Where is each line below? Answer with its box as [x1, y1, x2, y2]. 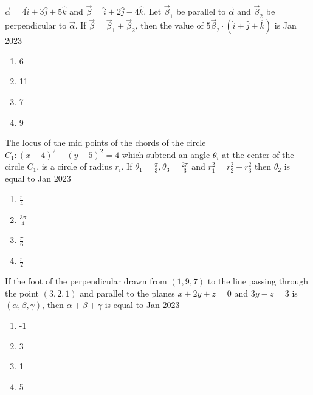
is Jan [274, 19, 297, 32]
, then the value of [135, 19, 204, 32]
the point [5, 286, 40, 299]
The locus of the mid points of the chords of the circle [5, 136, 206, 149]
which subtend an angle [122, 148, 210, 160]
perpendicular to [5, 19, 67, 32]
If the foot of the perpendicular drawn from [5, 275, 167, 287]
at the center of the [222, 148, 294, 160]
